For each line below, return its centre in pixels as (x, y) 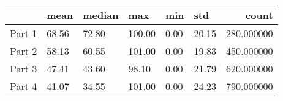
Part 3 (24, 68)
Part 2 (24, 51)
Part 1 (24, 33)
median (101, 15)
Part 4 (24, 86)
